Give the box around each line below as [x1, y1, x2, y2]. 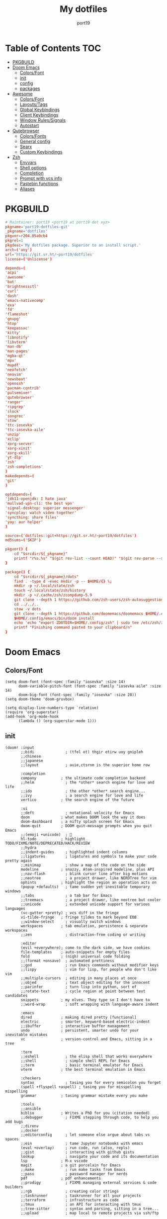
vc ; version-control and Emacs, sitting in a [20, 1037, 153, 1042]
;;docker [20, 1128, 39, 1133]
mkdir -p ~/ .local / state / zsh [14, 583, 75, 589]
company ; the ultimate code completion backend [20, 776, 146, 781]
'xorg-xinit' [5, 446, 32, 451]
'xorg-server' [5, 441, 35, 446]
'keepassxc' [5, 326, 30, 331]
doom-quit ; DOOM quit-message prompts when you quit [20, 823, 153, 828]
